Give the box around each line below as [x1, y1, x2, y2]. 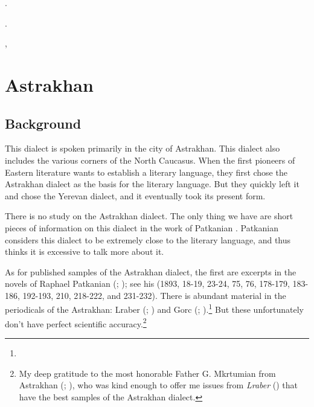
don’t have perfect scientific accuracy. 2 [5, 315, 147, 330]
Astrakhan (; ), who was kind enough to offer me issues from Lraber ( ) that [19, 379, 298, 391]
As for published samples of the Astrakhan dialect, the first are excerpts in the [5, 265, 296, 278]
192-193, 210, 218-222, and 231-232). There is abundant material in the [22, 289, 286, 301]
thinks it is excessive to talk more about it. [5, 245, 164, 258]
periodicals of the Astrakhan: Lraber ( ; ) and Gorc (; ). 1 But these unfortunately [5, 301, 304, 316]
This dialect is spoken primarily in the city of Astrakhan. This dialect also [5, 142, 280, 155]
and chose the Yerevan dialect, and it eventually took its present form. [5, 189, 266, 202]
